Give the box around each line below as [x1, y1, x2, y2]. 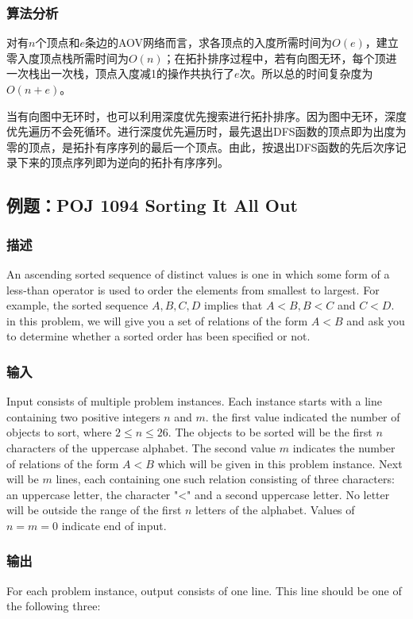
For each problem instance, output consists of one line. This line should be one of [6, 582, 402, 598]
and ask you [346, 312, 405, 329]
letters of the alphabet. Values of [195, 502, 355, 518]
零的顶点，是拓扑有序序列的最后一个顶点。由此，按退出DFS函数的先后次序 [6, 138, 396, 155]
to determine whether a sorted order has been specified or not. [6, 328, 311, 344]
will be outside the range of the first [6, 502, 182, 518]
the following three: [6, 598, 101, 614]
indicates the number [292, 439, 396, 456]
